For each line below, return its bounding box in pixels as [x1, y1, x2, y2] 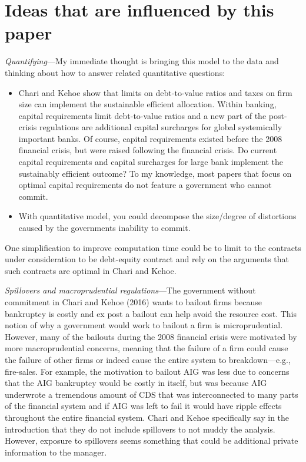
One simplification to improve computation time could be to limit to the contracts [5, 241, 301, 253]
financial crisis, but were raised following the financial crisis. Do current [18, 144, 277, 156]
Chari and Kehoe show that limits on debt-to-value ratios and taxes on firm [18, 86, 292, 98]
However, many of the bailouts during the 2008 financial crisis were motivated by [5, 330, 297, 342]
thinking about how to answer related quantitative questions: [5, 66, 225, 78]
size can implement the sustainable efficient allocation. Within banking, [18, 98, 277, 110]
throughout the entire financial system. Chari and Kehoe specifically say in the [5, 411, 290, 423]
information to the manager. [5, 445, 107, 458]
